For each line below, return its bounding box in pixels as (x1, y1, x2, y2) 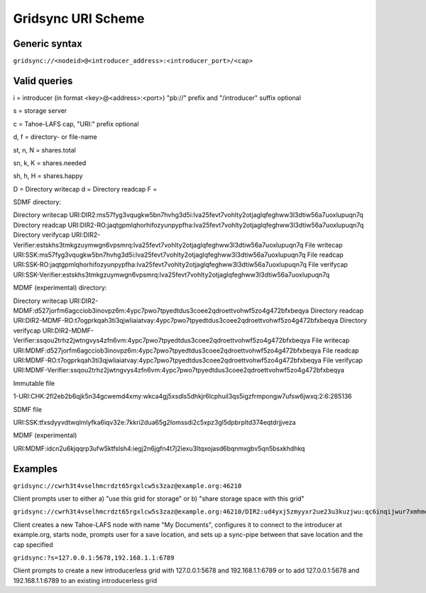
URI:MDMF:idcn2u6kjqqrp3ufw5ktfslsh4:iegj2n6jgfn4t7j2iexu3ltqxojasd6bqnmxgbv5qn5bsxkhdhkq (13, 444, 305, 453)
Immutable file (13, 379, 55, 387)
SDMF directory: (13, 198, 62, 206)
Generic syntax (13, 38, 83, 50)
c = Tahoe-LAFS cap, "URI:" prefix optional (13, 119, 139, 128)
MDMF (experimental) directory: (13, 284, 107, 292)
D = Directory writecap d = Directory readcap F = (13, 184, 158, 193)
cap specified (13, 540, 53, 549)
